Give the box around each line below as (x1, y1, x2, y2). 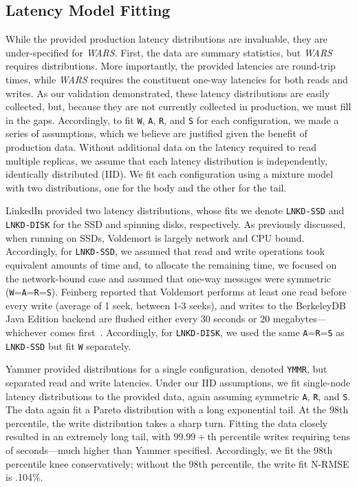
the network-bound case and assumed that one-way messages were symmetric (6, 271, 332, 285)
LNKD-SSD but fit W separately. (6, 338, 131, 353)
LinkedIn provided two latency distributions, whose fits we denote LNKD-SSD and (6, 203, 345, 218)
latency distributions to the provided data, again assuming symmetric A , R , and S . (6, 388, 351, 403)
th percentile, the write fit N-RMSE (198, 456, 349, 470)
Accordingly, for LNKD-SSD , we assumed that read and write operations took (6, 244, 325, 258)
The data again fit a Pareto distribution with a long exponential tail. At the (6, 402, 327, 417)
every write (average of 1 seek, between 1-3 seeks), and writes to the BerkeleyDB (6, 298, 346, 312)
